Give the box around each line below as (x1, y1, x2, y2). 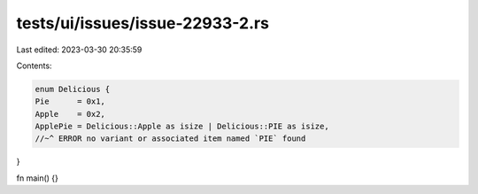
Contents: (16, 60, 52, 71)
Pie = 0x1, (35, 97, 106, 106)
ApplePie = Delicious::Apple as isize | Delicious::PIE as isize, (35, 121, 329, 132)
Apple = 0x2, (35, 109, 106, 119)
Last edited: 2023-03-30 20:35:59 (16, 44, 143, 55)
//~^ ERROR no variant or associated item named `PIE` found (35, 134, 306, 144)
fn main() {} (16, 173, 59, 183)
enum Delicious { (35, 84, 111, 94)
